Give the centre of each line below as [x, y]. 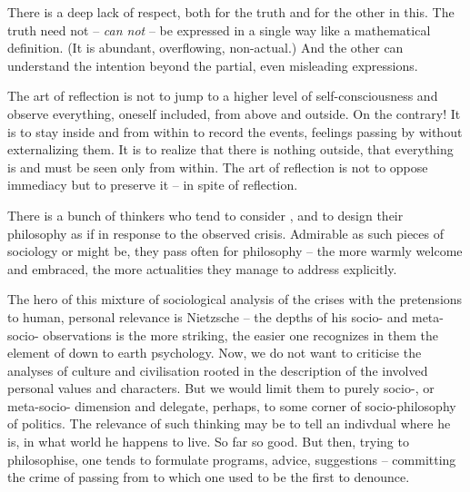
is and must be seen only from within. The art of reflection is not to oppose [218, 167]
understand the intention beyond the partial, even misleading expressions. [213, 65]
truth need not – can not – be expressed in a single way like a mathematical [219, 30]
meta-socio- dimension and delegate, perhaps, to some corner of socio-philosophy [232, 405]
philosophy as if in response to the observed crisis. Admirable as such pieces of [226, 233]
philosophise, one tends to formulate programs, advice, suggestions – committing [232, 459]
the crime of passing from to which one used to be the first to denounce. [209, 477]
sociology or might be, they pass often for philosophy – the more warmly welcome [235, 251]
